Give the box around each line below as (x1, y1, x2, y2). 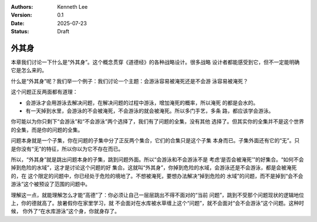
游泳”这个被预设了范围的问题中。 (11, 180, 91, 187)
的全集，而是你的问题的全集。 (11, 126, 83, 133)
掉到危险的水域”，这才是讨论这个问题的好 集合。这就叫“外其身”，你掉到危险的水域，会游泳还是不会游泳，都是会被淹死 (11, 164, 297, 171)
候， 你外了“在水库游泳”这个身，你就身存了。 (11, 208, 120, 215)
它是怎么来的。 (11, 67, 47, 74)
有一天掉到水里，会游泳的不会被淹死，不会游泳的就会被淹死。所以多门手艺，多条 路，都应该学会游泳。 (25, 107, 274, 114)
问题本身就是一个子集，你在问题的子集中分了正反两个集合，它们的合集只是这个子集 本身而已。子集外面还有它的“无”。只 (11, 137, 300, 144)
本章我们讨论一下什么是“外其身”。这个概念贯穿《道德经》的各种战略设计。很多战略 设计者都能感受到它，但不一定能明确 (11, 59, 300, 66)
